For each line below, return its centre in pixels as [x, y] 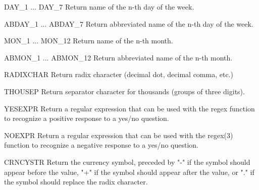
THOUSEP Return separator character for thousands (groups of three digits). [124, 91]
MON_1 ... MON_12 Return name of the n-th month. [89, 41]
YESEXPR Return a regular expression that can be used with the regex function [129, 108]
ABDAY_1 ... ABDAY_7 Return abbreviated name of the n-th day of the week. [129, 23]
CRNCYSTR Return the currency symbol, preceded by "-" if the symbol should [127, 162]
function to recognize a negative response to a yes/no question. [101, 145]
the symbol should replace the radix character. [76, 182]
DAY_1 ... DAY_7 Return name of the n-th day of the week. [99, 7]
